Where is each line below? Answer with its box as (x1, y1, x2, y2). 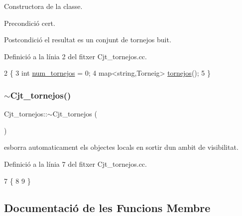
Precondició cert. (4, 17, 55, 28)
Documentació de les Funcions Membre (4, 200, 211, 215)
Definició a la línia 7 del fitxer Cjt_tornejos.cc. (4, 158, 147, 169)
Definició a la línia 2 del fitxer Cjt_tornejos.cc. (4, 51, 147, 61)
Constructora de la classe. (4, 1, 83, 11)
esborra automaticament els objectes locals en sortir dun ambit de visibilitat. (4, 142, 239, 152)
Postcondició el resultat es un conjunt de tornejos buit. (4, 34, 171, 45)
